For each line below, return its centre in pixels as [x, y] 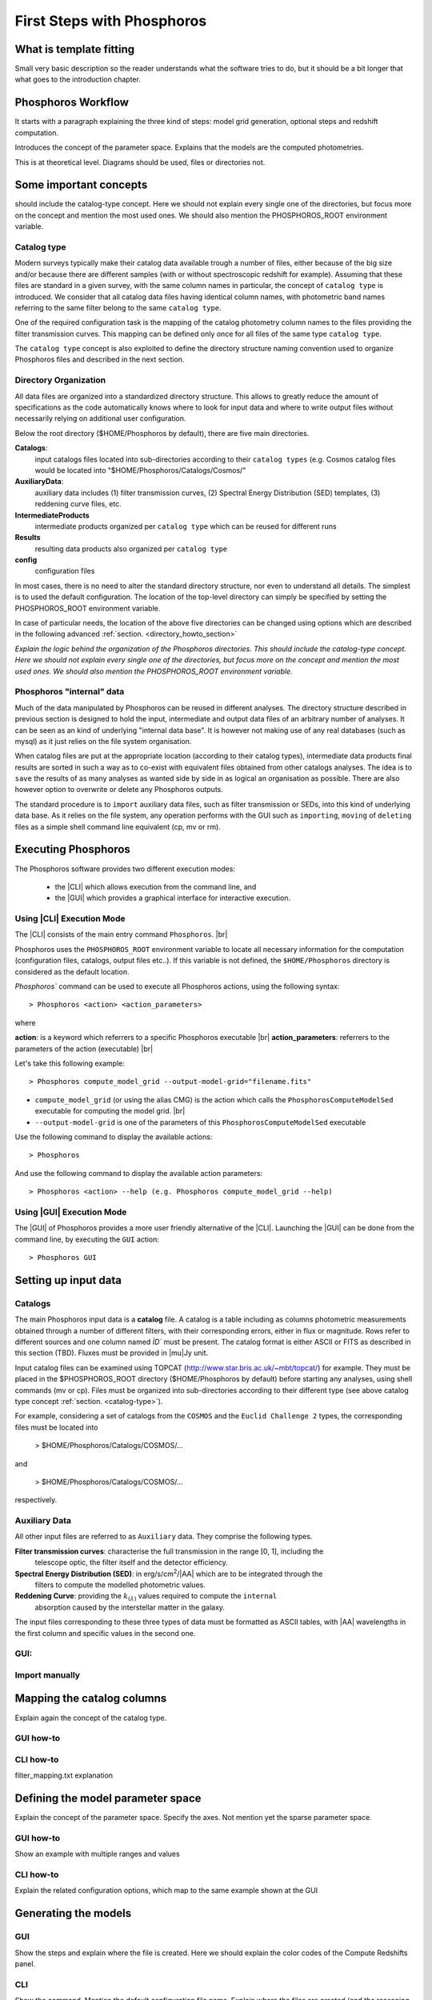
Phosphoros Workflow [72, 103]
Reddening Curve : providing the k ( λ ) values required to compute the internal [146, 1597]
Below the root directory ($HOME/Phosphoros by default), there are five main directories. [162, 433]
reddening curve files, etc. [78, 504]
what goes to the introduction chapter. [78, 79]
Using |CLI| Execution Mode [70, 918]
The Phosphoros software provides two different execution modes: [125, 869]
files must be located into [56, 1427]
